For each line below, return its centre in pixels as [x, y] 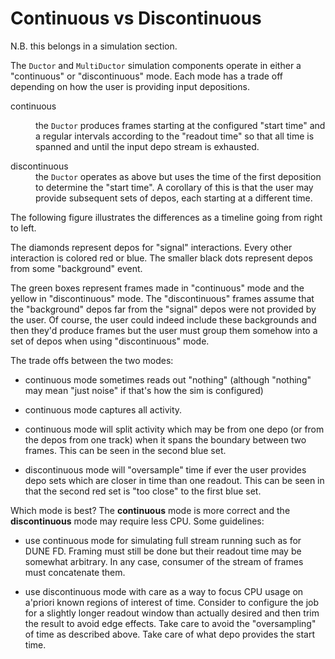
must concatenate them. [75, 572]
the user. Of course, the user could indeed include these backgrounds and [163, 319]
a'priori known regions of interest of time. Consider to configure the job [172, 602]
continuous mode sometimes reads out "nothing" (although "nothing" [168, 379]
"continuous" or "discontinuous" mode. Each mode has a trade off [147, 76]
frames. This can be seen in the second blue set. [125, 450]
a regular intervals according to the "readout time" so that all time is [175, 136]
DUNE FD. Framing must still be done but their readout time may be [163, 551]
